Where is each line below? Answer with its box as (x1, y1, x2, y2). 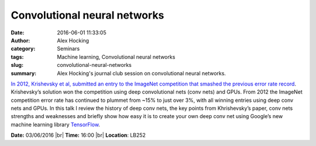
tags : (11, 53, 24, 60)
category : (11, 45, 36, 52)
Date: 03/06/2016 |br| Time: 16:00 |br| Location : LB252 (11, 131, 146, 139)
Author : (11, 37, 30, 44)
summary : (11, 70, 37, 77)
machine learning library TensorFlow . (11, 121, 101, 128)
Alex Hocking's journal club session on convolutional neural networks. (57, 70, 226, 77)
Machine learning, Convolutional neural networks (57, 53, 176, 60)
